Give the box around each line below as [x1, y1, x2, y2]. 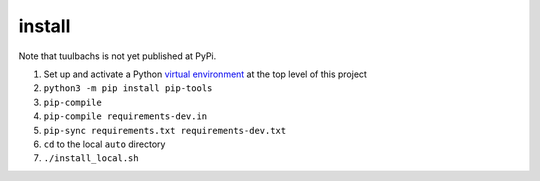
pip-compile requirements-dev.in [43, 111, 208, 122]
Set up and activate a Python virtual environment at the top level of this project [43, 68, 367, 80]
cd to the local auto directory [43, 138, 166, 150]
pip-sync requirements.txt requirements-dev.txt [43, 125, 287, 136]
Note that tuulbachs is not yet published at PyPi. [18, 50, 217, 62]
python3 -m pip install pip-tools [43, 83, 213, 94]
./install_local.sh [43, 153, 139, 164]
